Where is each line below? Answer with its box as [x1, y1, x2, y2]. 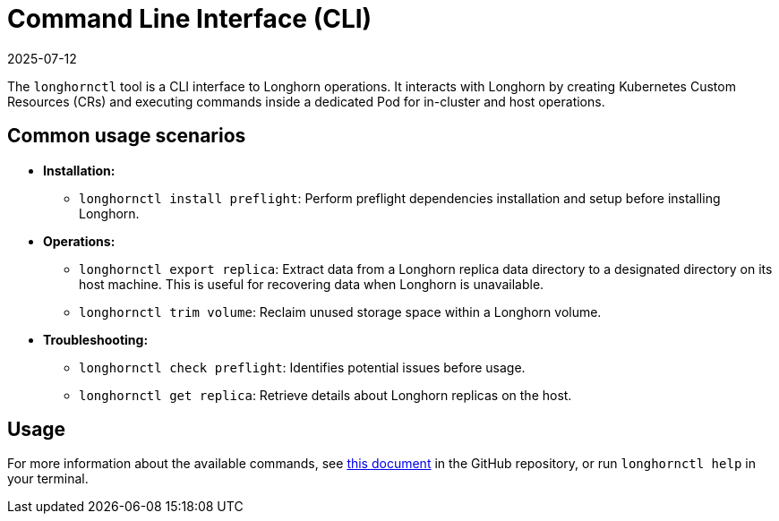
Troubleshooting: [43, 331, 149, 347]
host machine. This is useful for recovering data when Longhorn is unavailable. [79, 276, 544, 292]
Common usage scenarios [7, 124, 246, 148]
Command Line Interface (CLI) [7, 4, 372, 34]
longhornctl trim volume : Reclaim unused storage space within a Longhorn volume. [79, 303, 602, 320]
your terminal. [7, 471, 89, 487]
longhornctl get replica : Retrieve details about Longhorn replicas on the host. [79, 387, 572, 403]
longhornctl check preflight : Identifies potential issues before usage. [79, 359, 526, 375]
